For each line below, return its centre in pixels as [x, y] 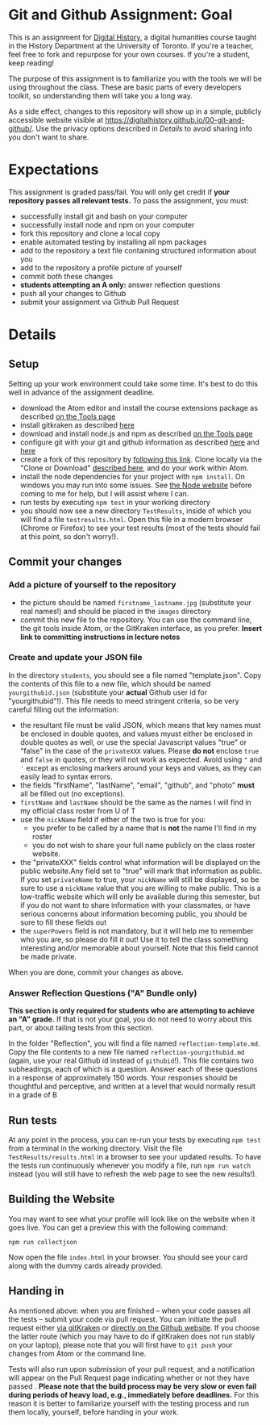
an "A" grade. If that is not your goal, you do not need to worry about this [130, 1019]
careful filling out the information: [64, 709]
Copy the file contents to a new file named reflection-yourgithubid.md [127, 1052]
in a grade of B [33, 1095]
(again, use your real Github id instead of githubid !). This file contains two [131, 1061]
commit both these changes [66, 276]
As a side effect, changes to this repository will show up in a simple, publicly [135, 111]
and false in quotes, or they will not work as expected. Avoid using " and [141, 759]
